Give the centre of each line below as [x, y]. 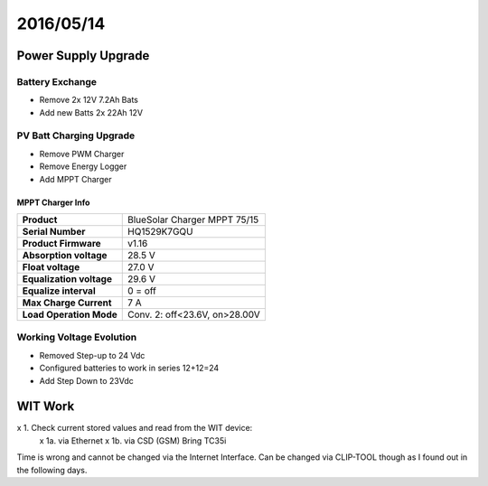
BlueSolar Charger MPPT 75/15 [193, 220]
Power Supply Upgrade [83, 56]
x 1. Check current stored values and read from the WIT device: [135, 428]
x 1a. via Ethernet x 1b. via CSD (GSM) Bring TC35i [133, 440]
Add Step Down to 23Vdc [87, 380]
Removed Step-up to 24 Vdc [92, 355]
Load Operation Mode [70, 314]
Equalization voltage [67, 279]
